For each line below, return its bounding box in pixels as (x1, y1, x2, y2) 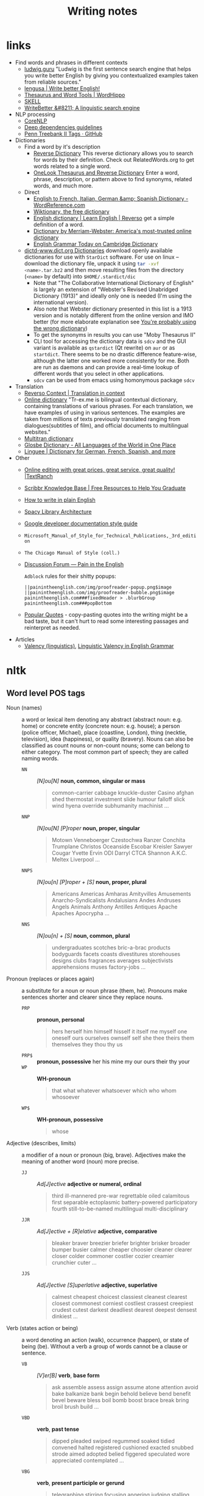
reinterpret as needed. (24, 624, 80, 631)
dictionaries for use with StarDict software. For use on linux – (24, 253, 179, 261)
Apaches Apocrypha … (51, 909, 110, 916)
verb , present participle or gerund (37, 1479, 125, 1486)
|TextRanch (24, 472, 53, 480)
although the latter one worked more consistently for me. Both (33, 357, 190, 364)
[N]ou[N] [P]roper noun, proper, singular (37, 824, 140, 832)
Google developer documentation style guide (24, 520, 138, 527)
